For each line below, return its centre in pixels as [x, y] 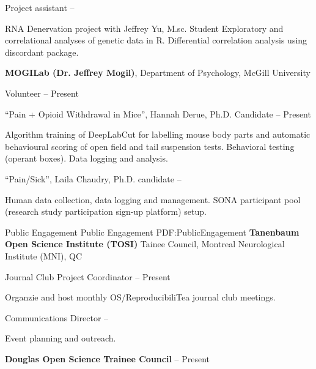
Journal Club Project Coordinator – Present [88, 276]
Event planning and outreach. [61, 338]
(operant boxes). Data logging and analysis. [86, 158]
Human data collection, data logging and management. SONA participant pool [153, 199]
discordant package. [42, 52]
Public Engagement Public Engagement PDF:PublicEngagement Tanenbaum [152, 232]
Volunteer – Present [42, 93]
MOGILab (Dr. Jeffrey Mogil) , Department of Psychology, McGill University [158, 73]
